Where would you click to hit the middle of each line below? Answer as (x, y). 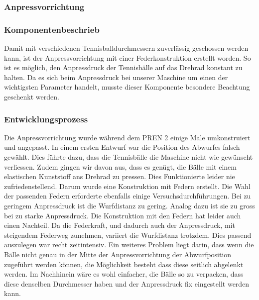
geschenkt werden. (32, 97)
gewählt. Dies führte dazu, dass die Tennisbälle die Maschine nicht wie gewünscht (129, 157)
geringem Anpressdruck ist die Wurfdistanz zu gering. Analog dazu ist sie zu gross (129, 205)
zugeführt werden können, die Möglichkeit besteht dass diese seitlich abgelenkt (124, 264)
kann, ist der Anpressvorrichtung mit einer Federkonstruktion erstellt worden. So (128, 57)
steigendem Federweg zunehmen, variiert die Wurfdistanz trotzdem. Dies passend (128, 235)
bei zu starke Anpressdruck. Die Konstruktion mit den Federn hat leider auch (123, 215)
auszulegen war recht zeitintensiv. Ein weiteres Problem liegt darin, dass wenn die (129, 245)
